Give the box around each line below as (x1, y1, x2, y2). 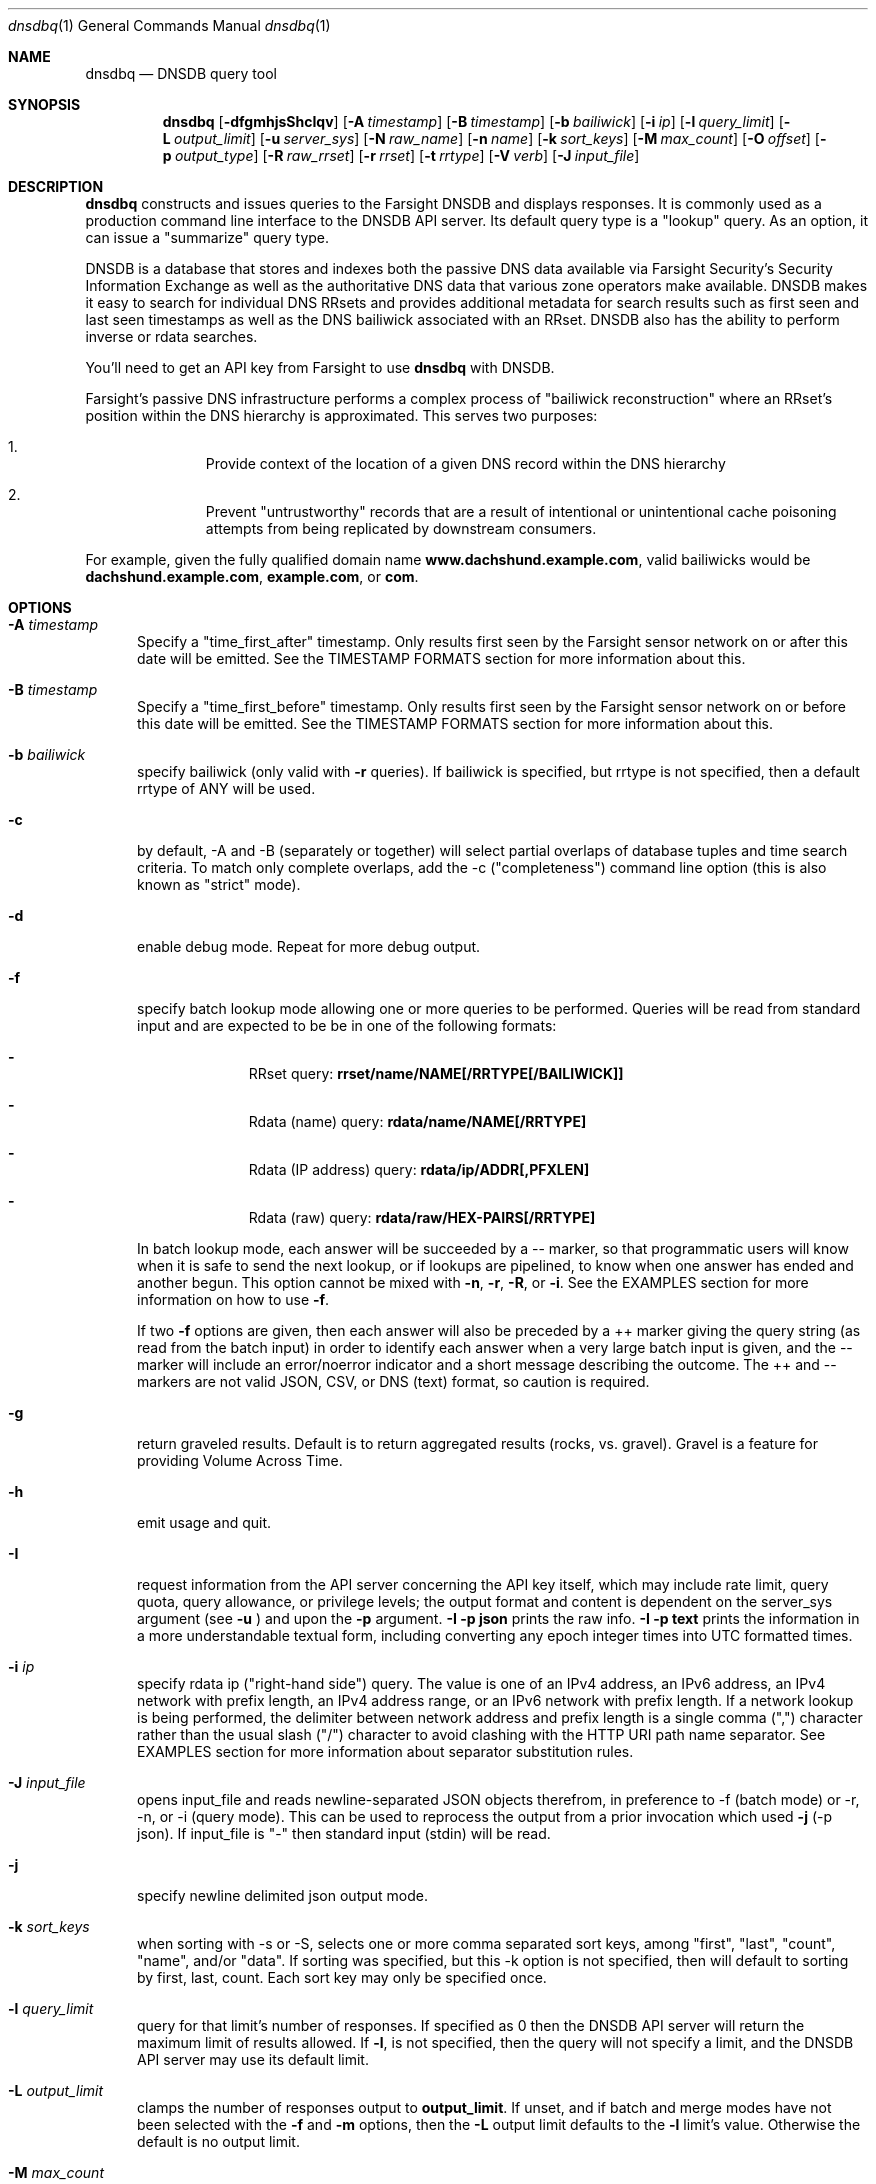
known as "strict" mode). (137, 876, 301, 893)
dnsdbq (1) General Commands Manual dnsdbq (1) (8, 17, 331, 34)
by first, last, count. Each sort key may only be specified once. (137, 1969, 547, 1986)
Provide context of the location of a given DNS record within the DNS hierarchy (205, 455, 726, 472)
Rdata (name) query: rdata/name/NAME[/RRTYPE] (248, 1113, 587, 1130)
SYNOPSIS (8, 96, 81, 113)
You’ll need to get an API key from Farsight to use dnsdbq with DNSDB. (85, 359, 555, 376)
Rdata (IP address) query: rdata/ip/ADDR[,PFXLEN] (248, 1161, 590, 1178)
